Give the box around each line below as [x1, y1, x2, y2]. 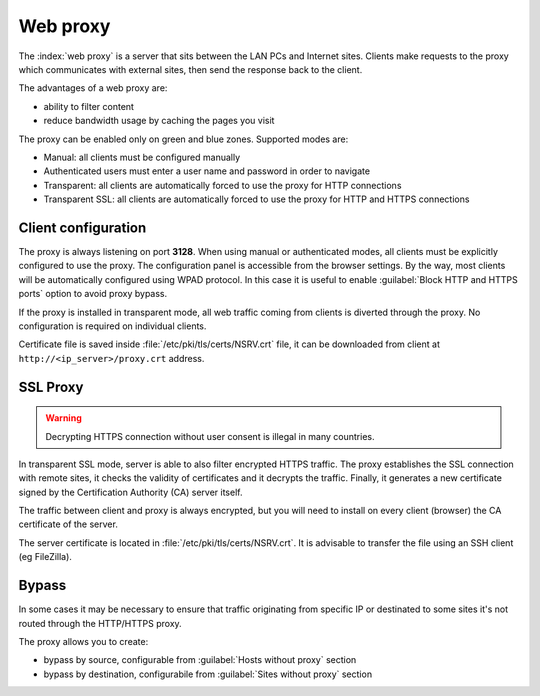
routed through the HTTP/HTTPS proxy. [18, 617, 182, 629]
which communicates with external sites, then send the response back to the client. [18, 63, 363, 75]
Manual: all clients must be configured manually [43, 151, 241, 163]
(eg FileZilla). [18, 551, 72, 563]
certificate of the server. [18, 518, 119, 530]
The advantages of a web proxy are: [18, 82, 168, 94]
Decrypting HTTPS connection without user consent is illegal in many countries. [45, 430, 375, 442]
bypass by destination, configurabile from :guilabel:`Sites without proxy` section [43, 668, 373, 680]
